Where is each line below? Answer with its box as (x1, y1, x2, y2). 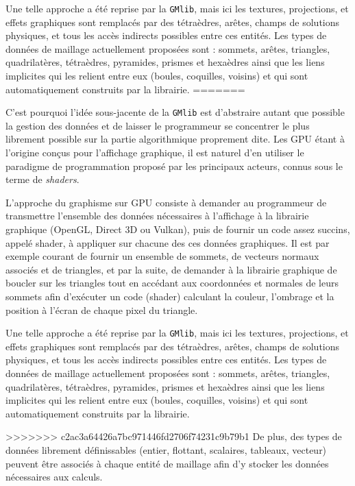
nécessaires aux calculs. (5, 470, 103, 484)
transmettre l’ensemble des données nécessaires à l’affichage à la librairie (5, 208, 309, 223)
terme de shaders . (5, 172, 79, 186)
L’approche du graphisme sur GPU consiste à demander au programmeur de (5, 195, 327, 209)
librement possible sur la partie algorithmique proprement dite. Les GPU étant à (5, 132, 345, 146)
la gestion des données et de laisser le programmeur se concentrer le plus (5, 118, 310, 132)
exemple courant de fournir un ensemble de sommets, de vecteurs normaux (5, 249, 319, 263)
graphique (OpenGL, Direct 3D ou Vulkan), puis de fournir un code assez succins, (5, 222, 350, 236)
